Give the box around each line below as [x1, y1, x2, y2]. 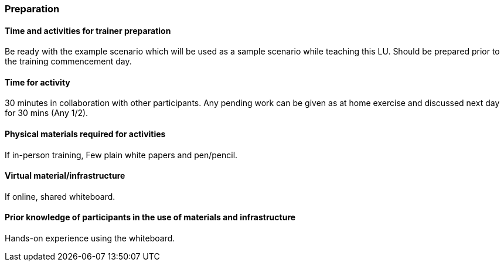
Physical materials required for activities [5, 129, 166, 139]
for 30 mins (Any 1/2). [5, 108, 88, 118]
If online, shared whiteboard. [5, 191, 115, 202]
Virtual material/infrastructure [5, 170, 125, 181]
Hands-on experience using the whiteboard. [5, 233, 175, 244]
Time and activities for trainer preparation [5, 25, 171, 36]
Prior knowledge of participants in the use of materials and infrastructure [5, 212, 296, 223]
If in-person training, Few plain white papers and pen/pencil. [5, 149, 238, 160]
